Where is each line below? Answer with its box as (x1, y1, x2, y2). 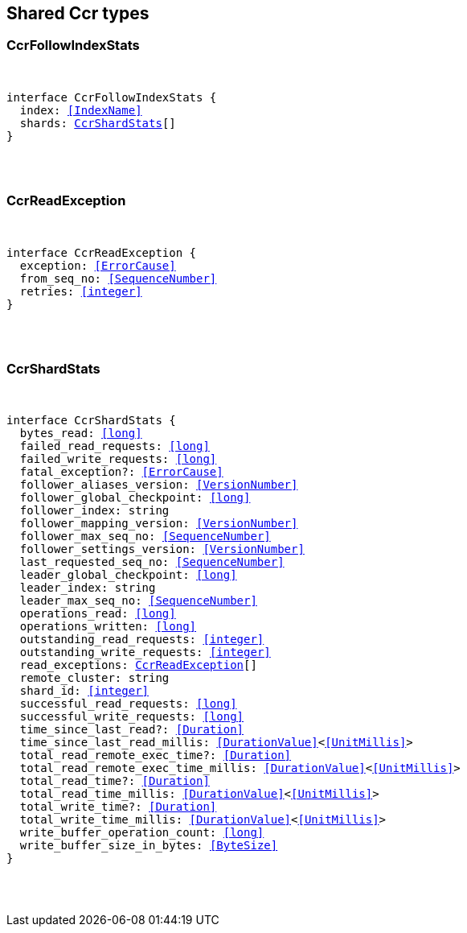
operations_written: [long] (19, 620, 197, 634)
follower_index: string (19, 504, 170, 518)
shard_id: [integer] (19, 684, 150, 698)
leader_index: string (19, 581, 156, 595)
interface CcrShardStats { (6, 414, 176, 427)
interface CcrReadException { (6, 246, 197, 259)
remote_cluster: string (19, 671, 170, 685)
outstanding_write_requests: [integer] (19, 646, 271, 659)
